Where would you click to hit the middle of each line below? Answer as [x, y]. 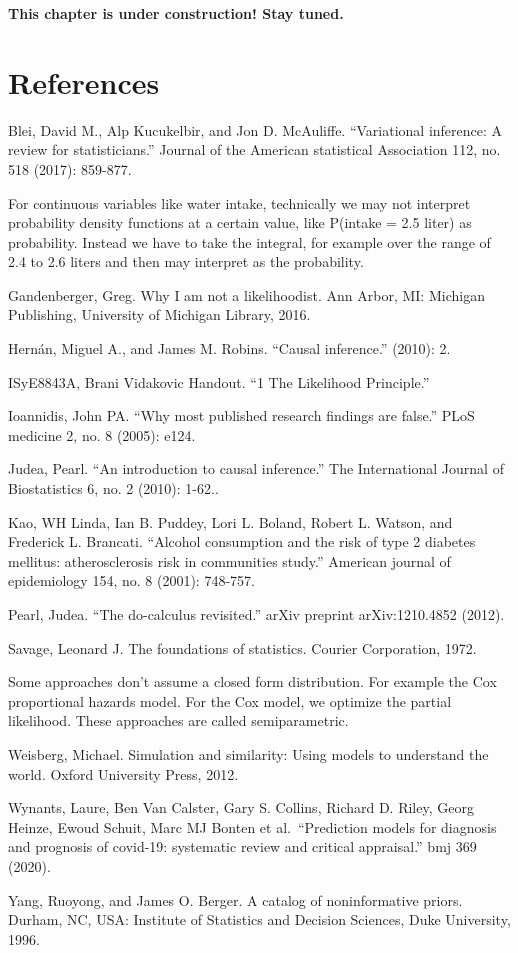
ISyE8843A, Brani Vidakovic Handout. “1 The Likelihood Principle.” [219, 381]
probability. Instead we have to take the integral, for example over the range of [249, 241]
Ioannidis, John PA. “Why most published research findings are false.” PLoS [241, 415]
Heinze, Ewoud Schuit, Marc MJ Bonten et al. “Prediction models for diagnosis [252, 826]
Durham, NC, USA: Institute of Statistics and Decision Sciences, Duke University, [259, 919]
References [84, 81]
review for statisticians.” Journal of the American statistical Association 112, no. [254, 149]
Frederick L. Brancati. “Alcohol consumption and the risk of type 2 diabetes [242, 541]
